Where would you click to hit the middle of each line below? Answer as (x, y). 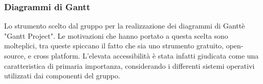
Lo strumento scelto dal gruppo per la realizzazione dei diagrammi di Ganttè (125, 26)
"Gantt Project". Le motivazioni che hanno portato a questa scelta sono (116, 35)
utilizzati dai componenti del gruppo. (62, 76)
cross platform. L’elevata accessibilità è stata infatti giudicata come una (146, 55)
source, (15, 55)
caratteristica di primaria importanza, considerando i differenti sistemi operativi (129, 65)
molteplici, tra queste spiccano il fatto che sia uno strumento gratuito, (114, 46)
